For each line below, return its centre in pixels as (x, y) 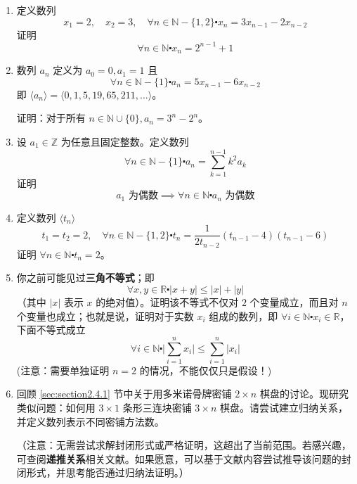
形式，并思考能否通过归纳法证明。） (108, 472)
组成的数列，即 (244, 316)
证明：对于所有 (51, 118)
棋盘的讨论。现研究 (304, 394)
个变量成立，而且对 (294, 301)
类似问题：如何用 (56, 408)
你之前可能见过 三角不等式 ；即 (85, 278)
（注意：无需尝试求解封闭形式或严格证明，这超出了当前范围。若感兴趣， (184, 445)
